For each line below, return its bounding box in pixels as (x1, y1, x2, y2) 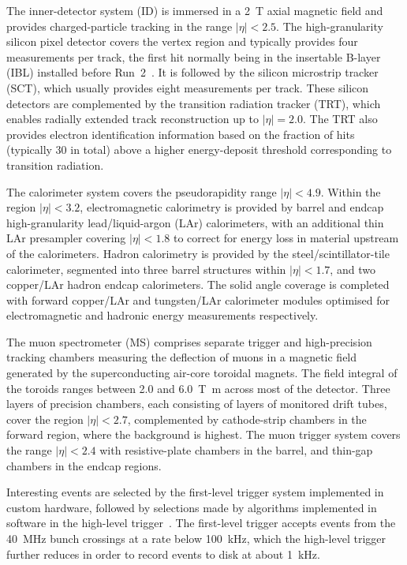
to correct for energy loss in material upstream (173, 230, 399, 246)
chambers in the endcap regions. (6, 457, 162, 473)
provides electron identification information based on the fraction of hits (6, 125, 355, 142)
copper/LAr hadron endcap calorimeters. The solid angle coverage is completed (6, 276, 390, 293)
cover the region (6, 410, 84, 427)
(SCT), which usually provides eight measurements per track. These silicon (6, 79, 369, 95)
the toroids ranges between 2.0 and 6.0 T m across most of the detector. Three (6, 380, 390, 396)
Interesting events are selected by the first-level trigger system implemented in (6, 484, 384, 500)
